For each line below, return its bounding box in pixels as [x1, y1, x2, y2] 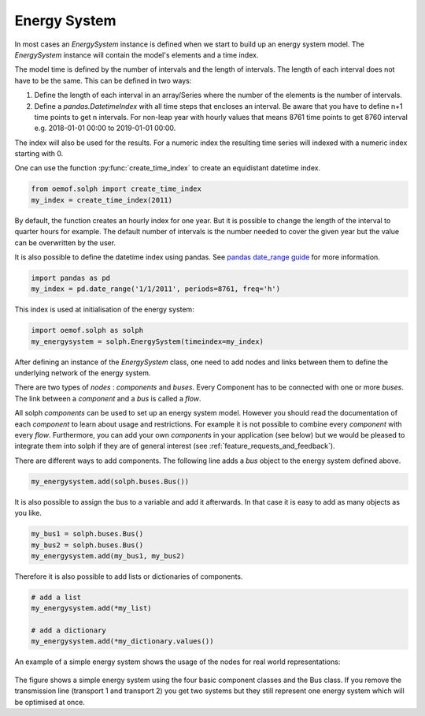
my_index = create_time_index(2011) [31, 196, 173, 204]
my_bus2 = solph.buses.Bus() [31, 540, 144, 550]
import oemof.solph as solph [31, 326, 144, 335]
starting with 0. [14, 149, 64, 158]
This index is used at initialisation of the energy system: [14, 304, 194, 315]
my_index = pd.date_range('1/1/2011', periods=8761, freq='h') [31, 285, 281, 293]
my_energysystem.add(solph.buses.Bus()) [31, 477, 189, 486]
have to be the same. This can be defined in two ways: [14, 76, 192, 85]
